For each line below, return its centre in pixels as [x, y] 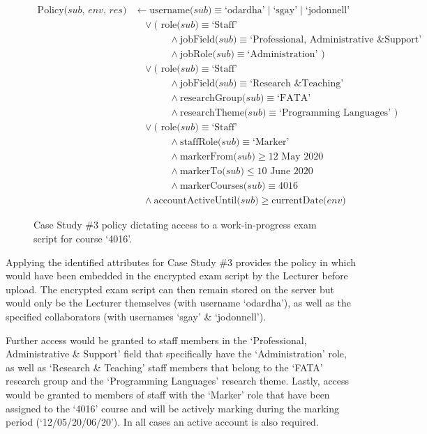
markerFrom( [208, 157]
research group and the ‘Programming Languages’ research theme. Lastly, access [178, 381]
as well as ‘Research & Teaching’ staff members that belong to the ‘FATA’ [164, 367]
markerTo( [203, 172]
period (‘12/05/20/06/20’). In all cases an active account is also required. [162, 422]
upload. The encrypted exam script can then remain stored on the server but [170, 289]
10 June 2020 [285, 172]
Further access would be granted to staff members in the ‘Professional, [156, 340]
